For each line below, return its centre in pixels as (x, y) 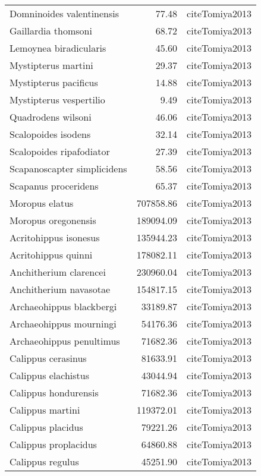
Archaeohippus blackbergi (63, 306)
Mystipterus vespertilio (57, 100)
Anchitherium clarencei (58, 272)
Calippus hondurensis (54, 393)
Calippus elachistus (50, 375)
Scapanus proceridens (54, 186)
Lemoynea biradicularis (58, 48)
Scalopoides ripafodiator (60, 151)
